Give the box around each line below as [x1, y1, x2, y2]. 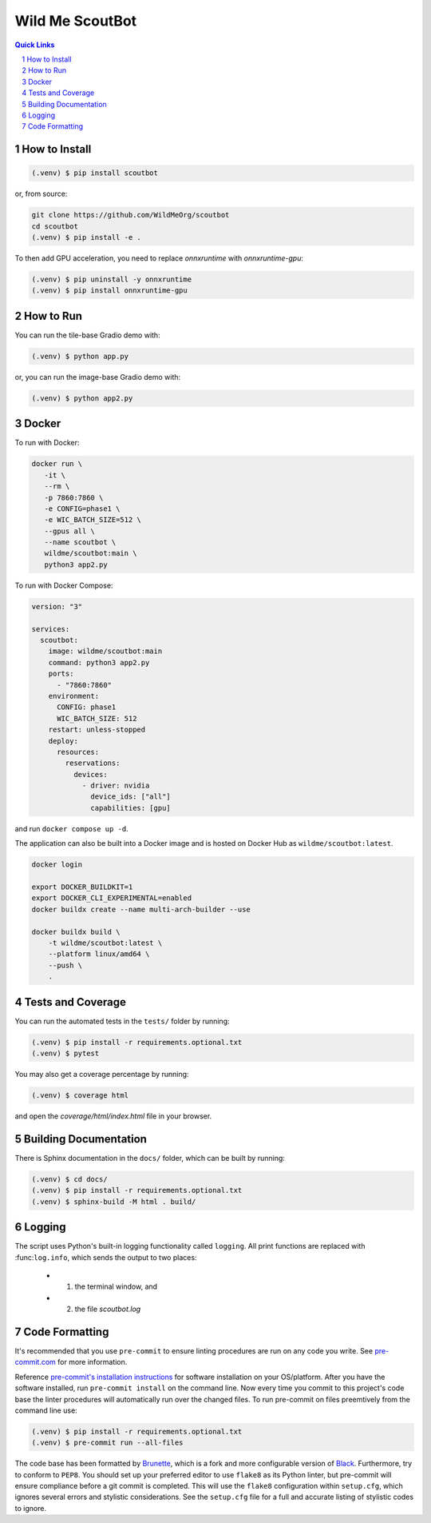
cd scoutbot [31, 221, 79, 231]
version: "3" [31, 602, 83, 611]
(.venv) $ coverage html [31, 1090, 129, 1099]
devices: [73, 770, 108, 779]
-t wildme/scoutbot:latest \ [48, 938, 163, 947]
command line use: [14, 1405, 77, 1415]
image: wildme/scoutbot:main [48, 647, 163, 656]
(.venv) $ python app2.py [31, 393, 133, 403]
